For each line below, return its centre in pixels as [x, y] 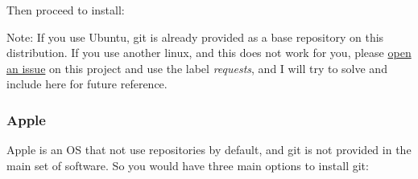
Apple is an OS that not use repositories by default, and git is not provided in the [209, 150]
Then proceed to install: [66, 10]
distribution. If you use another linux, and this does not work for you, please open [209, 53]
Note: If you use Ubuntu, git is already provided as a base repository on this [195, 37]
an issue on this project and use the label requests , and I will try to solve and [197, 68]
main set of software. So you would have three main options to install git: [188, 165]
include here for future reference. [87, 84]
